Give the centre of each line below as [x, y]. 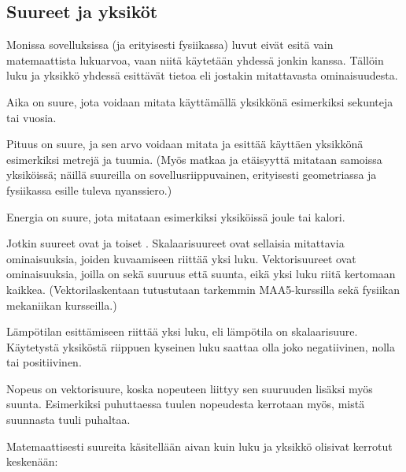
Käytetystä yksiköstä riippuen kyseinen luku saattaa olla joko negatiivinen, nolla [201, 346]
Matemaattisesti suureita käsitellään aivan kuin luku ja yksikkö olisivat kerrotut [199, 446]
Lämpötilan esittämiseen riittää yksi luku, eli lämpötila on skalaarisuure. [182, 331]
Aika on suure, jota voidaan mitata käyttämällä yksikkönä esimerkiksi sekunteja [200, 101]
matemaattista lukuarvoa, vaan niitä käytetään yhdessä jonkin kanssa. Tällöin [195, 59]
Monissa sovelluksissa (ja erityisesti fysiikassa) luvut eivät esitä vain [170, 45]
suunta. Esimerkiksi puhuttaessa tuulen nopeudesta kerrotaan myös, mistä [186, 404]
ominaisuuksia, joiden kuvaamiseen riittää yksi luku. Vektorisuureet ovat [181, 258]
